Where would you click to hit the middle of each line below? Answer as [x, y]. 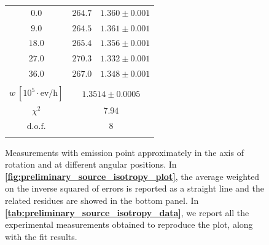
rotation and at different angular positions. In [91, 164]
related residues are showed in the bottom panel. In [102, 200]
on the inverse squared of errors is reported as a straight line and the [134, 188]
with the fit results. [41, 236]
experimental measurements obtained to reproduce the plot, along [129, 224]
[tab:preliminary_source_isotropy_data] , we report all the [127, 212]
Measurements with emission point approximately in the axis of [124, 152]
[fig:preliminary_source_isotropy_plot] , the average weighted [132, 176]
